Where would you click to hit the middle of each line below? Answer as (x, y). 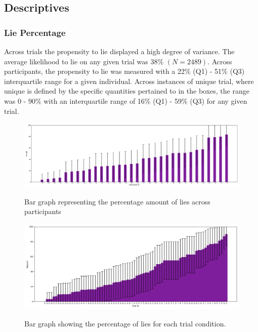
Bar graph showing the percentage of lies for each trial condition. (125, 323)
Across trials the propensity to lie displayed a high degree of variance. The (119, 51)
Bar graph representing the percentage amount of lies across (117, 201)
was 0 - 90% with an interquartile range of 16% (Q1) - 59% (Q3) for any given (126, 100)
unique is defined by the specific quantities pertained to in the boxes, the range (127, 91)
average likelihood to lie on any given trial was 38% (84, 61)
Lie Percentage (35, 32)
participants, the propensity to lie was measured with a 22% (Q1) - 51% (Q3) (124, 71)
